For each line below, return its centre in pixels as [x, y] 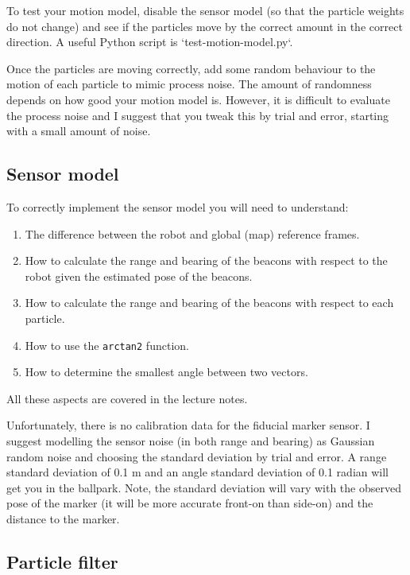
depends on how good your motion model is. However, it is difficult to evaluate [198, 99]
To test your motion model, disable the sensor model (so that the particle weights [205, 10]
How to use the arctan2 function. [107, 345]
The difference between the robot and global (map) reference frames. [192, 233]
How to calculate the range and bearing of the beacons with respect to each [209, 303]
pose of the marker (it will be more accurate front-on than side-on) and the [190, 503]
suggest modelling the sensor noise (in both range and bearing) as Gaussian [191, 440]
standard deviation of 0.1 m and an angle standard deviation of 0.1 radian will [198, 472]
